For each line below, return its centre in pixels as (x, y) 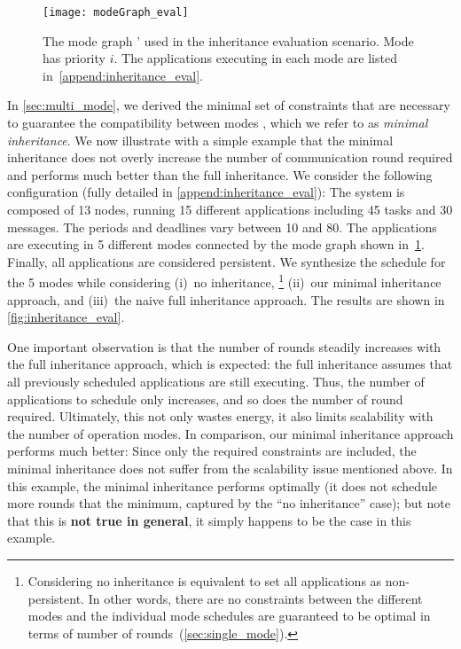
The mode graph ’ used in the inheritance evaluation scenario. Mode (228, 40)
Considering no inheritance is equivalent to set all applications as (205, 580)
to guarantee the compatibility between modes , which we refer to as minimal (218, 123)
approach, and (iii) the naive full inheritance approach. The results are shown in (226, 299)
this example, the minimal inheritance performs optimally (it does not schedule (222, 485)
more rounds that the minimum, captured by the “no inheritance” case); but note (229, 503)
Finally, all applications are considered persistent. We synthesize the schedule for (227, 261)
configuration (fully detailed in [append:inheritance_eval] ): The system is (206, 192)
